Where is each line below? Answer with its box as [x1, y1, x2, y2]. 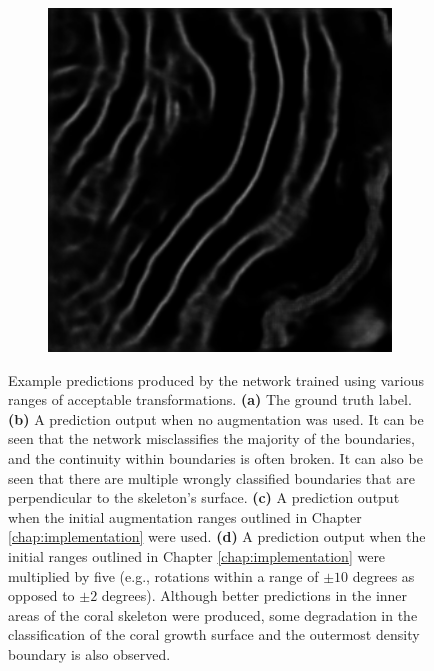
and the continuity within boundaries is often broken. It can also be [8, 447, 423, 468]
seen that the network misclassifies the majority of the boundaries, [8, 428, 415, 449]
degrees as [352, 565, 415, 586]
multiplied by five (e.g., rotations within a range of [8, 565, 319, 586]
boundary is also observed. [8, 643, 171, 664]
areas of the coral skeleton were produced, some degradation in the [8, 604, 418, 625]
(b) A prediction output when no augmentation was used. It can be [8, 408, 424, 429]
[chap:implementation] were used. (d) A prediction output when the [8, 526, 426, 547]
